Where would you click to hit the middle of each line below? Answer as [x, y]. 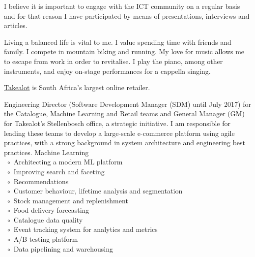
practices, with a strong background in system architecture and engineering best [125, 143]
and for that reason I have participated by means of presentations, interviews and [127, 16]
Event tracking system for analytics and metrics [85, 229]
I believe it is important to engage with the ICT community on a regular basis [122, 6]
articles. [16, 25]
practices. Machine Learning [46, 152]
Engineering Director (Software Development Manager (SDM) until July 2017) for [127, 104]
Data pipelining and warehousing [63, 248]
